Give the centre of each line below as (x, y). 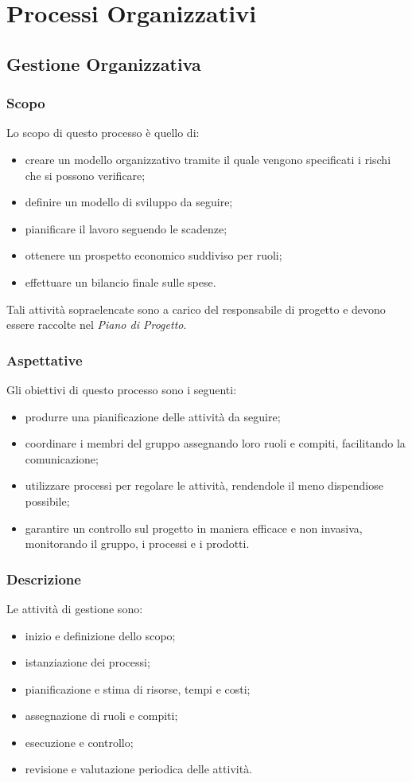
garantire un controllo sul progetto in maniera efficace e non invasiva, (194, 528)
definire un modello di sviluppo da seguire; (129, 202)
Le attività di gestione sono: (75, 608)
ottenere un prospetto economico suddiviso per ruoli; (154, 255)
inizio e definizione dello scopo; (100, 635)
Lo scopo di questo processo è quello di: (103, 133)
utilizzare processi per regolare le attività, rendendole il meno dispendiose (204, 485)
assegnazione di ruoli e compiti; (101, 716)
